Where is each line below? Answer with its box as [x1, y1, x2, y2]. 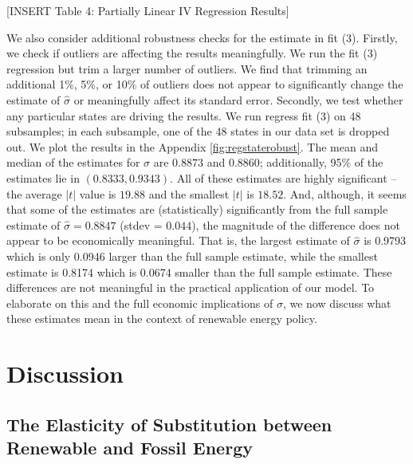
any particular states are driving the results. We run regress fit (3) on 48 [6, 107, 361, 124]
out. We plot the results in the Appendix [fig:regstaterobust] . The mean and [6, 138, 378, 155]
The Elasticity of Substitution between [6, 411, 332, 436]
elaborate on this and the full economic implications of [6, 294, 273, 311]
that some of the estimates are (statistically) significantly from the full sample [6, 201, 388, 218]
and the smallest [148, 185, 230, 202]
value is [79, 185, 116, 202]
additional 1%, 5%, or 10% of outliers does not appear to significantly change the [6, 76, 403, 92]
